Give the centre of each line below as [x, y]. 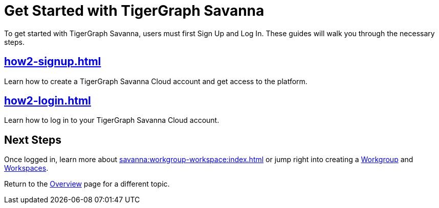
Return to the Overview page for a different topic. [87, 184]
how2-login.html [48, 101]
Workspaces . [26, 168]
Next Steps [33, 140]
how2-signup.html [53, 62]
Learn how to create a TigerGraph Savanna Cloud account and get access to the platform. [156, 81]
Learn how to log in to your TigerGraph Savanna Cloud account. [112, 120]
